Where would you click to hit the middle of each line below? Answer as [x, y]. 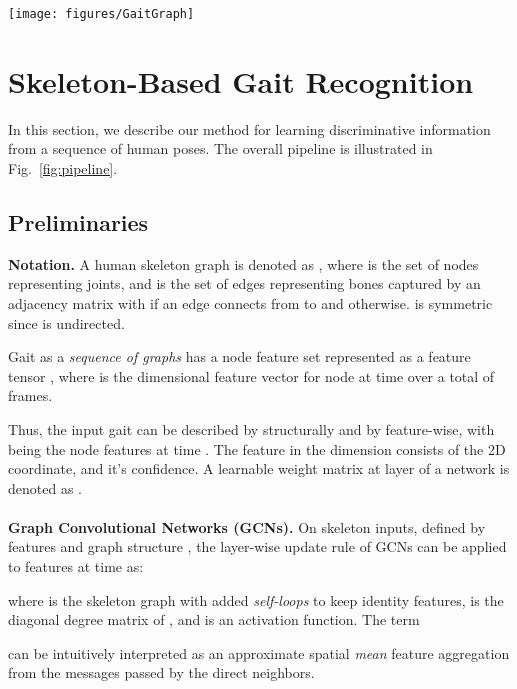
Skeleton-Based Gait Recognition [241, 80]
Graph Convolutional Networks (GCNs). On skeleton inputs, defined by [247, 526]
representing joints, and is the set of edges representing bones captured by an [244, 283]
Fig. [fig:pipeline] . [63, 167]
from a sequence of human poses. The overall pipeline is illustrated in [220, 148]
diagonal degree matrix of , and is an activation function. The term [214, 619]
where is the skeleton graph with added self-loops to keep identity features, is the [256, 599]
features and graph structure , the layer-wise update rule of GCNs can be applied [257, 546]
